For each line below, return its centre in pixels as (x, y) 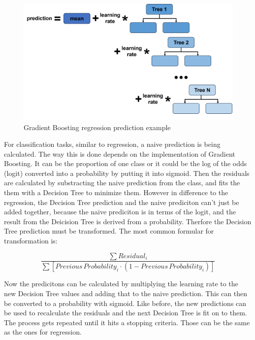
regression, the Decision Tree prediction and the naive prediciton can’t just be (122, 202)
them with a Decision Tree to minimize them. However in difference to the (116, 192)
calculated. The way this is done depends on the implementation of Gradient (120, 153)
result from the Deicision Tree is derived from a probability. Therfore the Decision (128, 221)
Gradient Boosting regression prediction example (97, 127)
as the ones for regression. (43, 332)
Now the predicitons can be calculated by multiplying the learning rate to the (121, 284)
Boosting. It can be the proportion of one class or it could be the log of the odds (126, 163)
